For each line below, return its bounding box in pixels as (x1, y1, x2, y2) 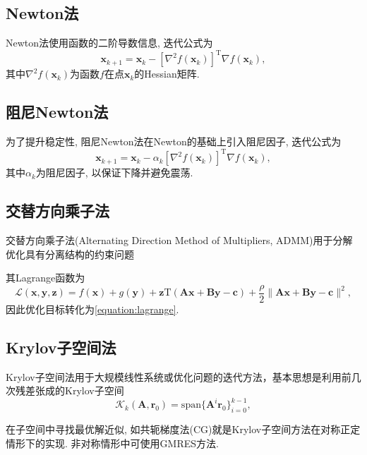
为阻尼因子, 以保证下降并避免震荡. (35, 165, 193, 180)
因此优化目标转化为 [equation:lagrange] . (6, 301, 179, 316)
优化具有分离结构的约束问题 (6, 246, 134, 261)
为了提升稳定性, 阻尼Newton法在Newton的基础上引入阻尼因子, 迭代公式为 (6, 134, 342, 149)
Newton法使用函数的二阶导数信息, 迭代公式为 (6, 35, 213, 50)
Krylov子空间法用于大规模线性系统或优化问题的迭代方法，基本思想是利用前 (6, 369, 351, 384)
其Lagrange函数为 (6, 270, 85, 285)
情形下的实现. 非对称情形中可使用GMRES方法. (6, 435, 219, 450)
